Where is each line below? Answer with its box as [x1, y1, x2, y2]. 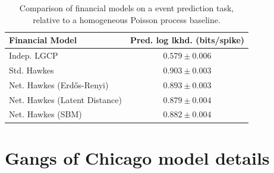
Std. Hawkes [9, 63, 54, 76]
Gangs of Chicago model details [5, 145, 270, 169]
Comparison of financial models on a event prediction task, [19, 2, 234, 14]
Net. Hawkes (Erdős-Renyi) [9, 78, 109, 91]
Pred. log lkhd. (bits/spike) [130, 34, 245, 46]
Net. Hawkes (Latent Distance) [9, 93, 122, 105]
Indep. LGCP [9, 49, 58, 62]
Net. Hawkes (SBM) [9, 108, 82, 120]
